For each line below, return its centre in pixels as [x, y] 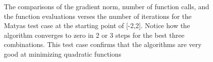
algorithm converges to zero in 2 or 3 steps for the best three [94, 35]
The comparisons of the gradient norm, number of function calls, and [107, 6]
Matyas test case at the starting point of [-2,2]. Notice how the [97, 25]
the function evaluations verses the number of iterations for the [98, 16]
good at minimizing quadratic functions [63, 54]
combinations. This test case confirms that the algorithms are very [103, 44]
